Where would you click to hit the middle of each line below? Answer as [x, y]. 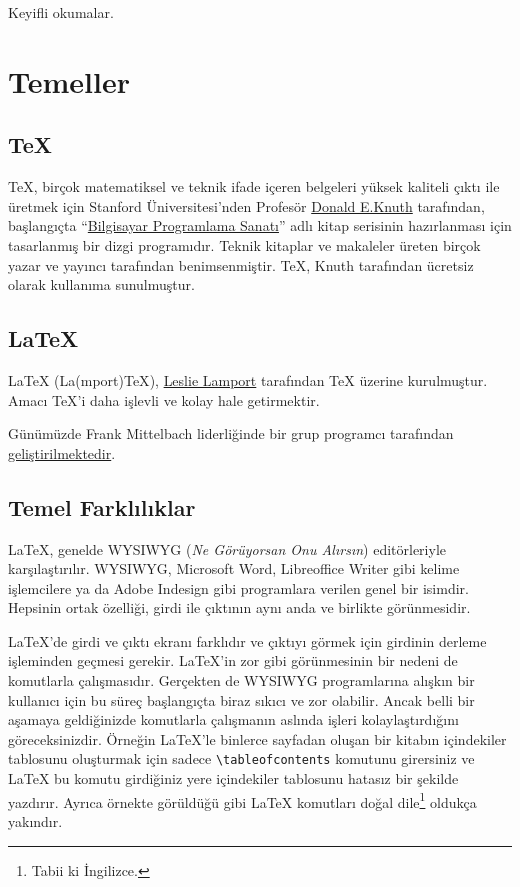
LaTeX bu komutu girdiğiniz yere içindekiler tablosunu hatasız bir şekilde [233, 778]
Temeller [69, 80]
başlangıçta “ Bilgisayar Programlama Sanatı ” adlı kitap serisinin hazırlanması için [260, 225]
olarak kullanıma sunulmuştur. [101, 284]
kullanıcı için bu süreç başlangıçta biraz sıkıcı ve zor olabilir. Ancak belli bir [241, 699]
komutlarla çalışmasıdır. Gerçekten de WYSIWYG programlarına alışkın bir [241, 680]
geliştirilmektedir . [62, 452]
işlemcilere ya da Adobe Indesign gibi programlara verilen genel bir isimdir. [238, 587]
